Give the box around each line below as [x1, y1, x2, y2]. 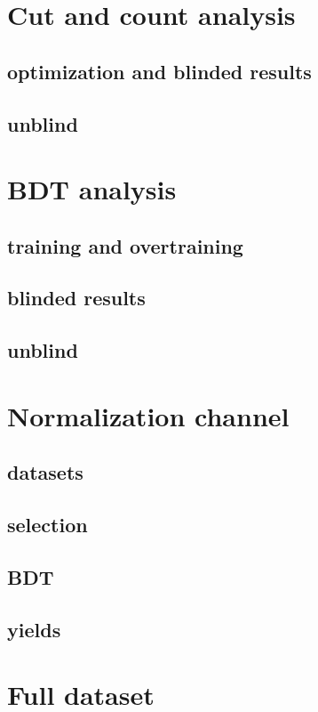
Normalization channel [7, 397, 290, 433]
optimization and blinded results [7, 57, 312, 85]
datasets [7, 458, 83, 486]
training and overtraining [7, 231, 243, 259]
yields [7, 615, 61, 643]
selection [7, 511, 88, 538]
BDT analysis [7, 171, 177, 207]
